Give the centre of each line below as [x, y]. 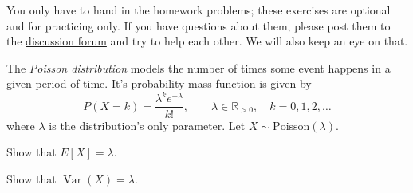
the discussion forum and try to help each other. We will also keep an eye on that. [207, 41]
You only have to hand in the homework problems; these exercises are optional [199, 10]
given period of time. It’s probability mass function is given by [159, 83]
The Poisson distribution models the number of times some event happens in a [199, 67]
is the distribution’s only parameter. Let [147, 125]
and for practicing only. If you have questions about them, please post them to [199, 25]
